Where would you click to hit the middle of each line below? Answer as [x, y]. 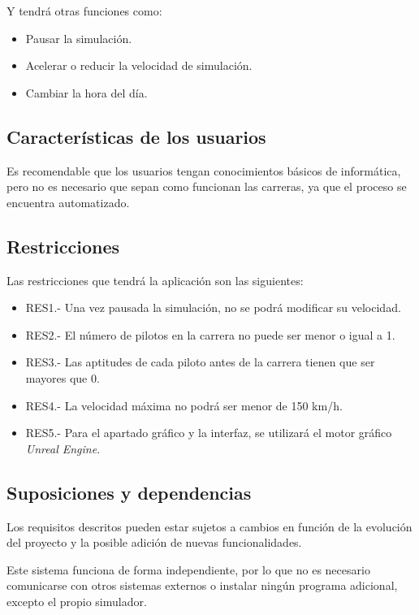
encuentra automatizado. [68, 202]
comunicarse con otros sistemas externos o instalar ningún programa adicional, [202, 585]
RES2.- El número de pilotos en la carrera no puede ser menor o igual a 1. [210, 334]
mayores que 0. [63, 377]
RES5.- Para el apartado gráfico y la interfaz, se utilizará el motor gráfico [209, 433]
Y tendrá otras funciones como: [84, 11]
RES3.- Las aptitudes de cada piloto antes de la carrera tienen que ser [200, 362]
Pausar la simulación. [79, 38]
